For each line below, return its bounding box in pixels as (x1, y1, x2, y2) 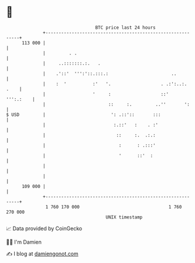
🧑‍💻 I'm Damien (6, 238, 42, 245)
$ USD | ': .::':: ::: (6, 111, 161, 118)
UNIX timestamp (105, 214, 143, 220)
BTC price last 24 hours (95, 25, 156, 30)
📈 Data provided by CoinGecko (6, 225, 83, 232)
